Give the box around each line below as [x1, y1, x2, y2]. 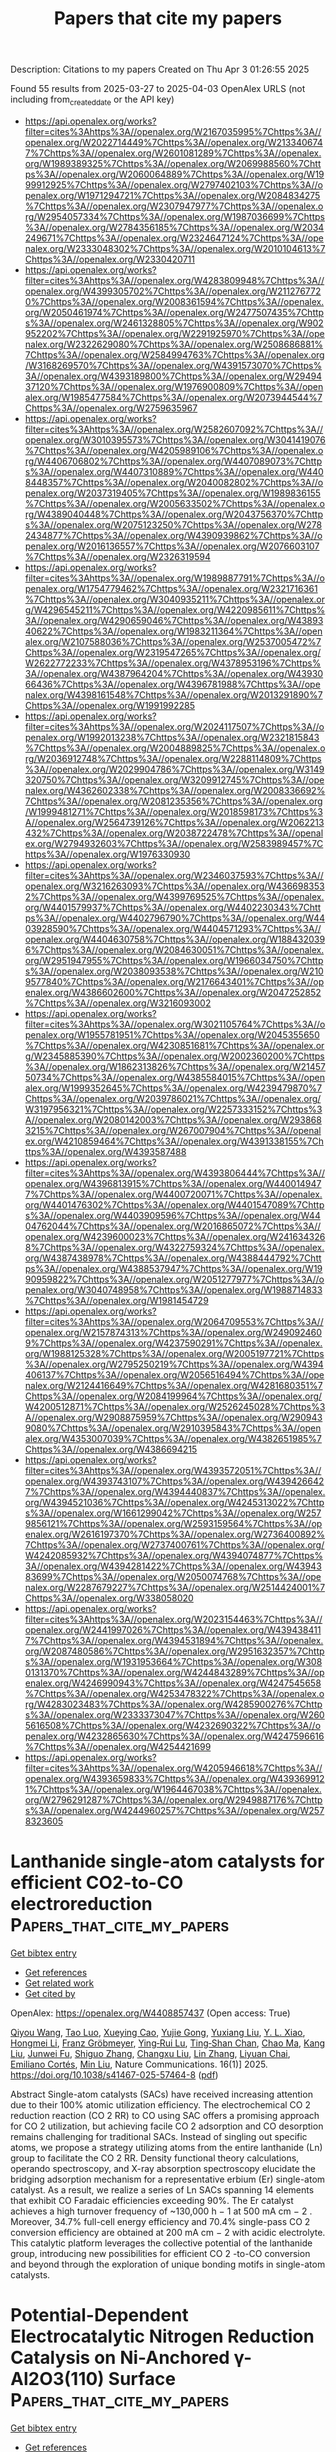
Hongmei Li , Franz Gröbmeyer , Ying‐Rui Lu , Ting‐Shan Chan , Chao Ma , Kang [10, 2037, 326, 2049]
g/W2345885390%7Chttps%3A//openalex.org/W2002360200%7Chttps [24, 1050, 325, 1062]
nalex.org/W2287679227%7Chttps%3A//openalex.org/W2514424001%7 [24, 1581, 326, 1593]
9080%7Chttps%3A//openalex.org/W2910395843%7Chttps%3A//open [24, 1422, 322, 1434]
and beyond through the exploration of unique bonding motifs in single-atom [10, 2258, 326, 2270]
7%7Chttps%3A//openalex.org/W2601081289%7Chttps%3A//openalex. [24, 147, 322, 159]
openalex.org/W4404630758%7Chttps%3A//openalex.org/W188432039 [24, 933, 326, 945]
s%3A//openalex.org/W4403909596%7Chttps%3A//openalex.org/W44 [24, 1209, 321, 1221]
